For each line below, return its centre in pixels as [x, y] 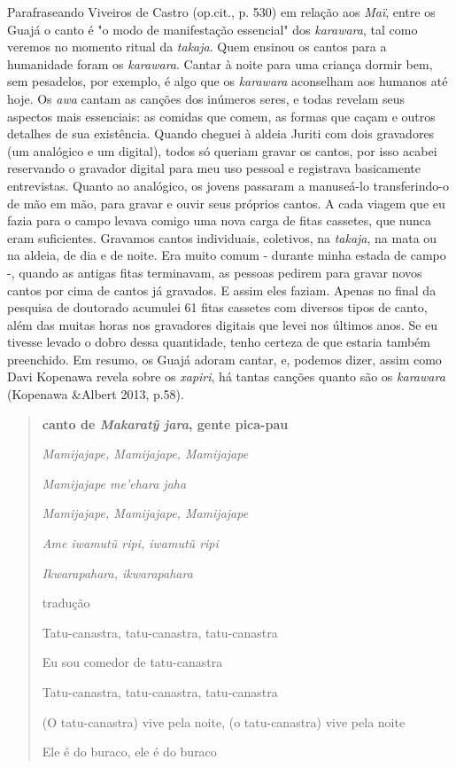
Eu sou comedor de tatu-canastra [132, 662]
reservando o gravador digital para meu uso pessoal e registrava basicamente [214, 168]
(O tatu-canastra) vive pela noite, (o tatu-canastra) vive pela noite [224, 721]
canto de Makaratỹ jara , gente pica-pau [165, 423]
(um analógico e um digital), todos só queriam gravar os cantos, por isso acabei [222, 150]
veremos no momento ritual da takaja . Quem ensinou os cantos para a [197, 47]
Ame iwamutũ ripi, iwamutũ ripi [130, 543]
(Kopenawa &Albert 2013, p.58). [96, 394]
